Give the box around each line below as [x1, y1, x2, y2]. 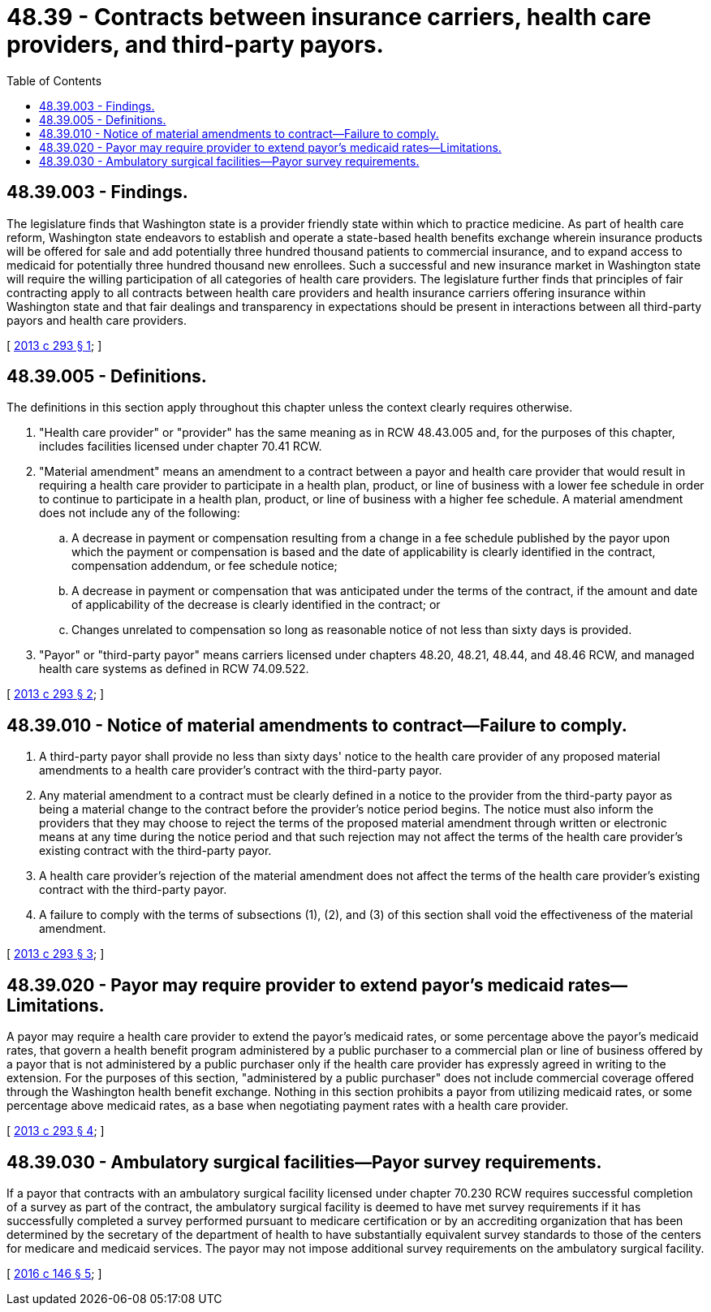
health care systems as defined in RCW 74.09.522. [39, 662, 309, 676]
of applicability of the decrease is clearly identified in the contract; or [71, 598, 441, 612]
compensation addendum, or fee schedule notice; [71, 559, 338, 573]
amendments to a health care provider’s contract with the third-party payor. [39, 763, 442, 778]
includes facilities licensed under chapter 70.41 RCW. [39, 439, 322, 454]
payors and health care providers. [6, 313, 187, 327]
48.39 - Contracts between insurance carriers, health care [6, 3, 652, 31]
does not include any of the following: [39, 506, 240, 520]
